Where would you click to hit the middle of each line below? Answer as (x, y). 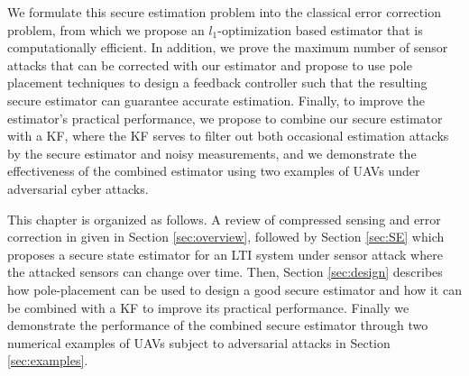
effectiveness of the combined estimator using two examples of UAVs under (214, 171)
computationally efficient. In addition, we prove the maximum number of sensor (228, 47)
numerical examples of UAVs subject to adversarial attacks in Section (199, 342)
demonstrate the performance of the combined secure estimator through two (218, 325)
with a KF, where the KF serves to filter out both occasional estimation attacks (228, 136)
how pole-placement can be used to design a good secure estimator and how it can (234, 289)
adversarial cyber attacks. (78, 188)
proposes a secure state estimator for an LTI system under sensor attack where (225, 254)
